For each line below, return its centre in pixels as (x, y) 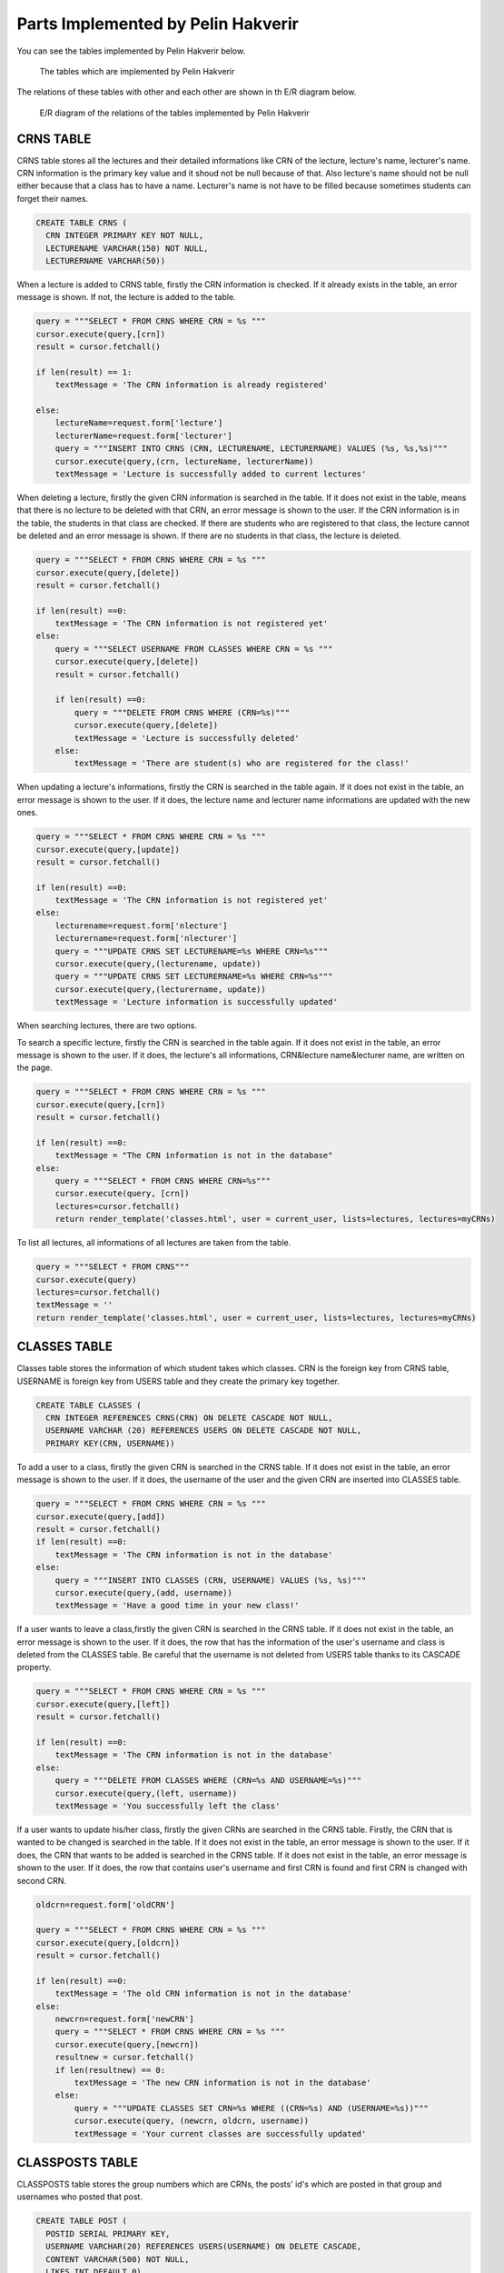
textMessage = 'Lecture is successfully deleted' (187, 738)
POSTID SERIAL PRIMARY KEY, (108, 2233)
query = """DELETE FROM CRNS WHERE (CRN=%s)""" (182, 712)
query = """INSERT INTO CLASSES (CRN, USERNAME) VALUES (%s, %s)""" (211, 1580)
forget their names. (53, 198)
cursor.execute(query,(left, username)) (146, 1793)
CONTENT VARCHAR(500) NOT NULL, (118, 2259)
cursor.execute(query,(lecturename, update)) (158, 964)
